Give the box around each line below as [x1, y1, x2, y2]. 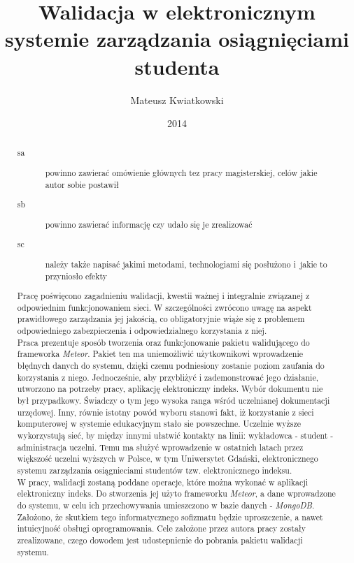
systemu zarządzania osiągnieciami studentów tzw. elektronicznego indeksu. [17, 464, 292, 476]
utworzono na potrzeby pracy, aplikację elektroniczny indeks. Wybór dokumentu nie [17, 383, 323, 395]
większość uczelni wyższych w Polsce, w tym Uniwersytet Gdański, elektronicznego [17, 453, 318, 465]
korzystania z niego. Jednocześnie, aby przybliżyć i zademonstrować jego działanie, [17, 371, 318, 383]
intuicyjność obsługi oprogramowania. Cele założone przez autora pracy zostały [17, 522, 306, 534]
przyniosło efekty [45, 270, 108, 281]
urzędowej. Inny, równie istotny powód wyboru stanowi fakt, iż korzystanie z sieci [17, 406, 314, 418]
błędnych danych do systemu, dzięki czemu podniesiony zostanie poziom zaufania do [17, 360, 325, 372]
